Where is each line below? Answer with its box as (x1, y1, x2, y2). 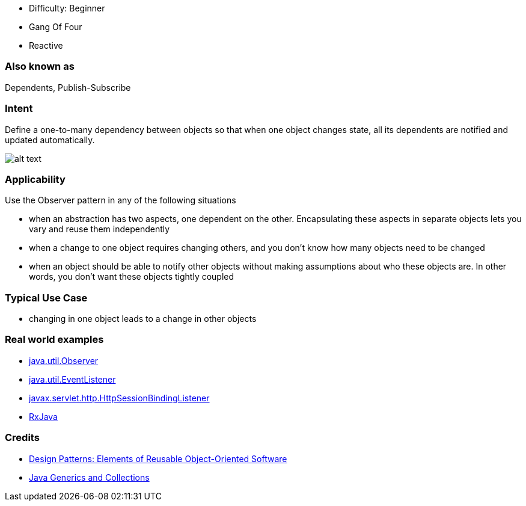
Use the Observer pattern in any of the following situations (5, 195, 236, 206)
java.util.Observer (29, 355, 99, 366)
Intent (5, 102, 33, 115)
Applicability (5, 173, 66, 185)
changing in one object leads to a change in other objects (29, 313, 257, 324)
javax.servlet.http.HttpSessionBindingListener (29, 392, 210, 403)
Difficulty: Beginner (29, 3, 105, 13)
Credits (5, 431, 40, 444)
